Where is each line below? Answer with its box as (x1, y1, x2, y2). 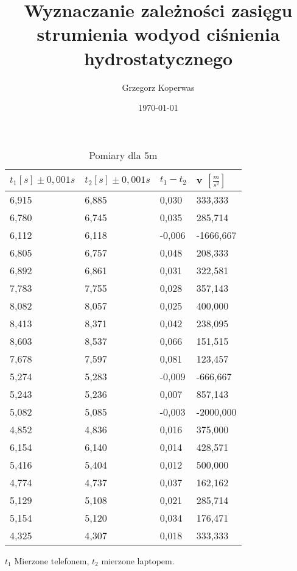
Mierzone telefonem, (14, 554, 89, 567)
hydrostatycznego (83, 45, 233, 70)
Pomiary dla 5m (89, 147, 158, 162)
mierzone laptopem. (101, 554, 175, 567)
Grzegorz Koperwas (122, 80, 195, 93)
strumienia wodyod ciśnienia (37, 21, 280, 46)
